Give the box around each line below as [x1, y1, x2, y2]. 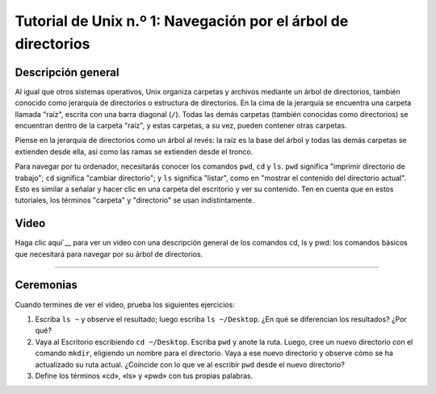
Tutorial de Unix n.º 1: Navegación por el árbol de [15, 12, 349, 30]
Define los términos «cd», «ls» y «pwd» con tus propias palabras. [35, 371, 254, 380]
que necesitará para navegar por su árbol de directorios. [15, 249, 203, 258]
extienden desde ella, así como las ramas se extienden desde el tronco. [15, 146, 254, 157]
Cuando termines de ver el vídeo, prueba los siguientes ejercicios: [15, 300, 236, 309]
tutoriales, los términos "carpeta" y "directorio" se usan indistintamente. [15, 195, 254, 205]
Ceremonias [15, 279, 78, 292]
